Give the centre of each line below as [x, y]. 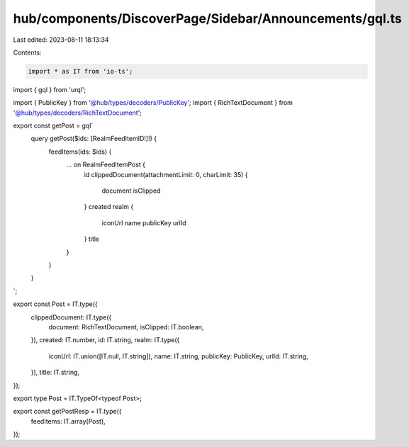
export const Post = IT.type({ [56, 304]
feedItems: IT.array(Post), [68, 421]
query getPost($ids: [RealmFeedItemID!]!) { [94, 139]
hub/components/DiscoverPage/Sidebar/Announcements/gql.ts [207, 18]
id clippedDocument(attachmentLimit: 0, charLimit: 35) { [166, 174]
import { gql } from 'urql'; [50, 89]
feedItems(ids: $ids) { [80, 152]
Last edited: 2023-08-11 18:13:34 [61, 40]
